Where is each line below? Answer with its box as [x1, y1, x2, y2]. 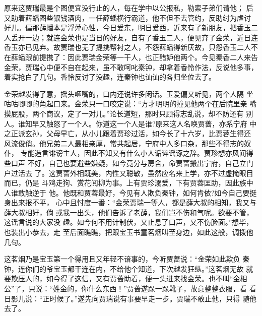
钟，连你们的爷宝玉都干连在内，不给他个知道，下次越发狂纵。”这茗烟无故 [4, 263, 244, 274]
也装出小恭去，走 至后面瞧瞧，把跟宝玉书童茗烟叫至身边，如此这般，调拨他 [4, 227, 253, 237]
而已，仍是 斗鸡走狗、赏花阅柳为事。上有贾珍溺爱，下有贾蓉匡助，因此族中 [4, 177, 253, 188]
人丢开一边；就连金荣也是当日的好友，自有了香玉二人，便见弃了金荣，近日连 [4, 32, 258, 42]
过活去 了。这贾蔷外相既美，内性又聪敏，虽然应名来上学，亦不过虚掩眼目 [11, 167, 253, 178]
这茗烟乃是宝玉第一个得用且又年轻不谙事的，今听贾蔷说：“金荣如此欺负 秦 [4, 254, 250, 264]
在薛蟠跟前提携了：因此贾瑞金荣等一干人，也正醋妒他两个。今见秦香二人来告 [4, 51, 258, 62]
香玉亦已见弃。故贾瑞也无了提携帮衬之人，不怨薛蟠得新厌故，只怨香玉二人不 [4, 42, 258, 52]
